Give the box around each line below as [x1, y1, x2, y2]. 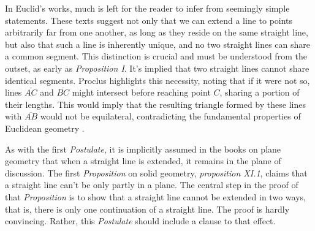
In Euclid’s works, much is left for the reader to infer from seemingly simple [5, 2, 290, 14]
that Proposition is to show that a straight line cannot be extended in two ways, [5, 190, 306, 203]
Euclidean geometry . [5, 121, 85, 134]
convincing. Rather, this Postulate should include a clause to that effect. [5, 214, 276, 227]
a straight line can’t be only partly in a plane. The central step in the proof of [5, 178, 298, 191]
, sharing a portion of [219, 86, 300, 99]
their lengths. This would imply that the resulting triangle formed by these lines [5, 97, 306, 110]
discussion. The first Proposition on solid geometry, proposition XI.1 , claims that [5, 166, 308, 179]
